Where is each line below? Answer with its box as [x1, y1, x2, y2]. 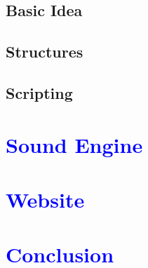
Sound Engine [6, 130, 143, 159]
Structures [6, 41, 83, 62]
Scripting [6, 81, 73, 103]
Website [6, 185, 85, 213]
